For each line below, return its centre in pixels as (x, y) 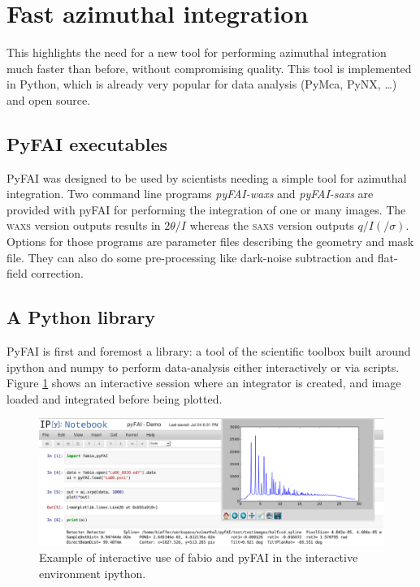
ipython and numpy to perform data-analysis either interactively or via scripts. (203, 367)
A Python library (81, 317)
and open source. (49, 99)
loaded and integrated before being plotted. (115, 398)
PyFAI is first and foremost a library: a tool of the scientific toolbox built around (209, 351)
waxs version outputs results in (84, 225)
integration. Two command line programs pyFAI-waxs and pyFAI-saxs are (190, 194)
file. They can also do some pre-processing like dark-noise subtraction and (191, 257)
